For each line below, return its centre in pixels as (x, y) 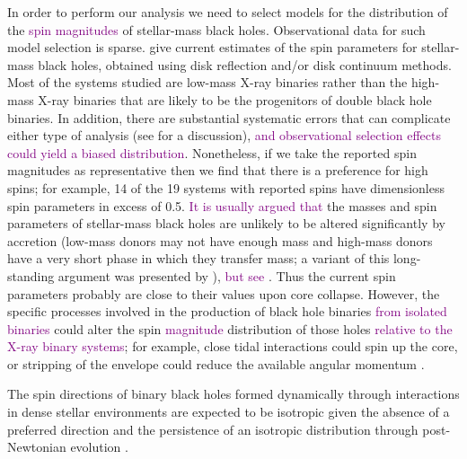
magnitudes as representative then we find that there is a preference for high (218, 170)
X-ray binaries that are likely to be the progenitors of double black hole (235, 99)
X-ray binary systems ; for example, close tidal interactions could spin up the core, (233, 346)
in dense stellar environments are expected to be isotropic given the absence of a (229, 412)
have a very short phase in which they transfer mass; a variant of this (198, 258)
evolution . (99, 447)
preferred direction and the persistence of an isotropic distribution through (213, 429)
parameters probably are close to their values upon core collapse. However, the (224, 293)
